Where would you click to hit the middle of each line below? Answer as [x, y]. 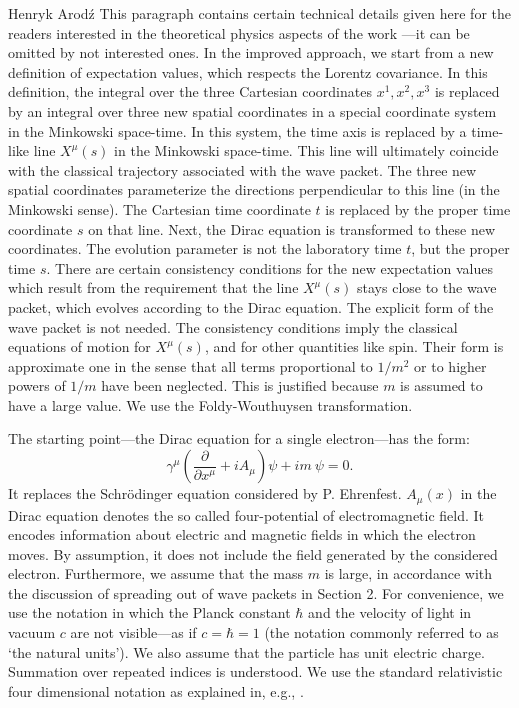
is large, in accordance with [408, 573]
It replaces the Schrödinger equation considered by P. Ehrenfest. [205, 493]
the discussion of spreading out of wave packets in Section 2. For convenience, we [256, 592]
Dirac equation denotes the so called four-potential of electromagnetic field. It [246, 514]
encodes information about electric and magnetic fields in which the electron [242, 534]
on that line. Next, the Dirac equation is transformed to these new [292, 228]
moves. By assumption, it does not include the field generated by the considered [253, 553]
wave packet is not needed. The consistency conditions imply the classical [233, 326]
